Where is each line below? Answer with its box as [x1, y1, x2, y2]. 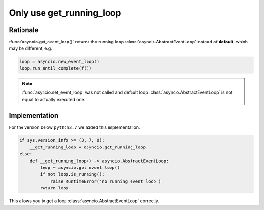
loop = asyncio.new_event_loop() [19, 59, 100, 64]
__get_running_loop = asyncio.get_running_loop [29, 144, 146, 150]
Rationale [9, 26, 39, 34]
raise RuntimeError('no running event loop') [50, 178, 161, 184]
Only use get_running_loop [9, 7, 121, 18]
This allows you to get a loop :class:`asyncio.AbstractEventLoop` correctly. [9, 198, 160, 204]
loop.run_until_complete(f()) [19, 65, 92, 71]
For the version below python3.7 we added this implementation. [9, 125, 140, 130]
